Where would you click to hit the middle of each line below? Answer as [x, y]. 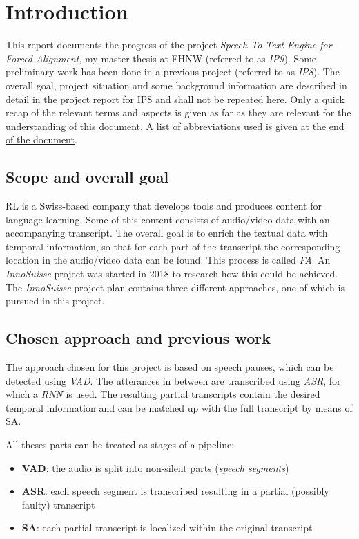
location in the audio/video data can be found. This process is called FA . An [168, 260]
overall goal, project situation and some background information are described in [176, 85]
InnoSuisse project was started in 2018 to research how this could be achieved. [172, 274]
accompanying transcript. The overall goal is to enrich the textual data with [167, 233]
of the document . [41, 139]
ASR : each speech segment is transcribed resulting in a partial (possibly [175, 491]
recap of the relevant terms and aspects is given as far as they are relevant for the [178, 112]
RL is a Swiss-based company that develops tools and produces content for [164, 206]
